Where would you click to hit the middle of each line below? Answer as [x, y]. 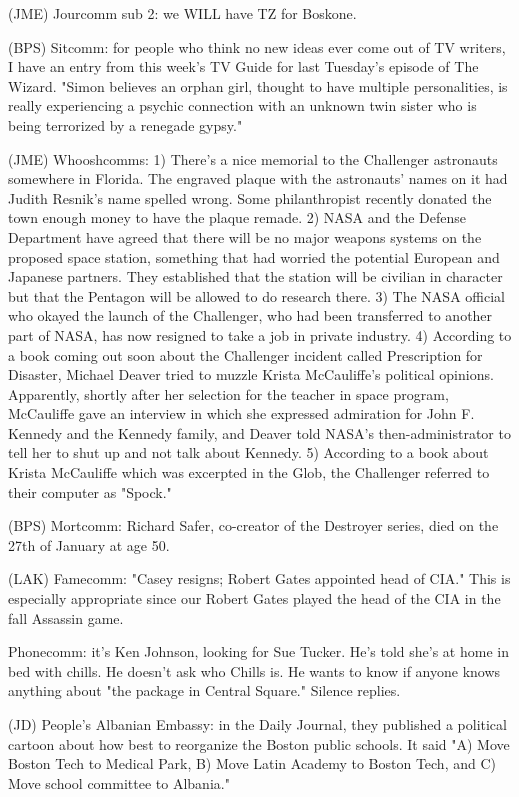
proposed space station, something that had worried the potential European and [254, 256]
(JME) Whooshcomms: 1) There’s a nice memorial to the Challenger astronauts [253, 158]
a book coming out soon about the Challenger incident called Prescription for [245, 354]
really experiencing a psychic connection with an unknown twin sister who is [242, 105]
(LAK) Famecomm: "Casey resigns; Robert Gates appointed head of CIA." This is [259, 578]
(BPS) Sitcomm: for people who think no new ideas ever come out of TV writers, [257, 46]
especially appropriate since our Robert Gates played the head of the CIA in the [254, 598]
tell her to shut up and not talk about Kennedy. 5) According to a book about [248, 452]
